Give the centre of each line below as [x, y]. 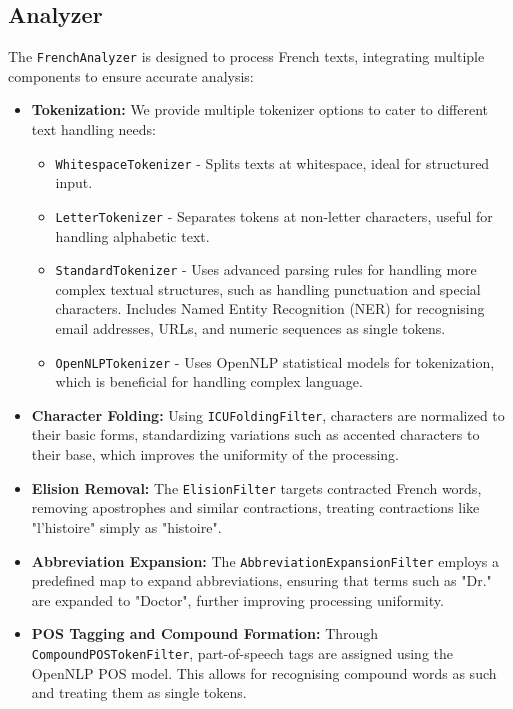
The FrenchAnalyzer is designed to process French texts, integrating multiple [246, 56]
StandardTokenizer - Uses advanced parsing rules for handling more [266, 269]
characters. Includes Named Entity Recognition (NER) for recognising [270, 308]
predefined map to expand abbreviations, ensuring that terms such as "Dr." [261, 580]
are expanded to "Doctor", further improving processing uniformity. [237, 599]
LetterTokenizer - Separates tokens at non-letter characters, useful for [274, 215]
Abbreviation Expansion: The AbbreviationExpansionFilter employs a [265, 560]
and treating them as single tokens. [139, 692]
